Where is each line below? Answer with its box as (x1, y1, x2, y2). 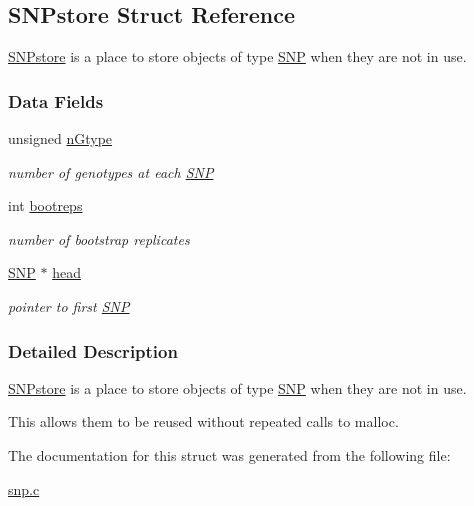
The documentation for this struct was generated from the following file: (8, 444, 451, 465)
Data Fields (8, 88, 104, 113)
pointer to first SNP (8, 295, 130, 316)
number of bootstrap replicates (8, 228, 190, 249)
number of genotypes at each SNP (8, 161, 214, 182)
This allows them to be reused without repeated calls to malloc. (8, 411, 399, 432)
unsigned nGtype (8, 128, 113, 149)
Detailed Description (8, 338, 178, 363)
